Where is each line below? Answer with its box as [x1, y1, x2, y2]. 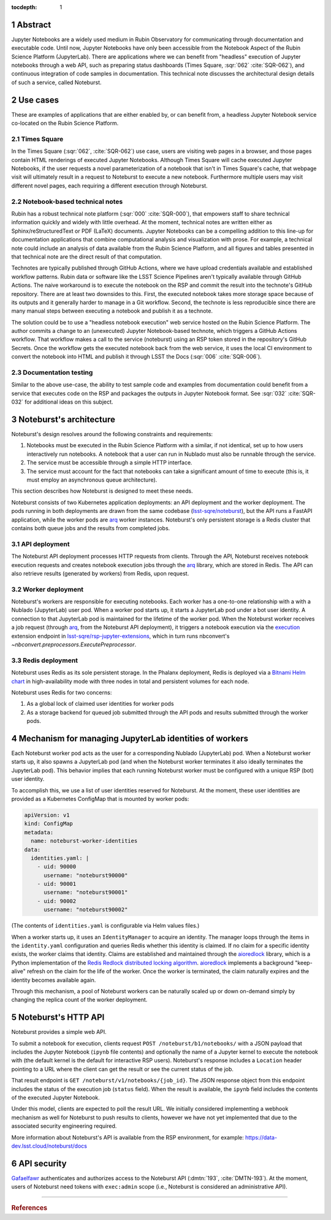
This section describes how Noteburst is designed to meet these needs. [11, 487, 193, 495]
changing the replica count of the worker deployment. [11, 996, 148, 1004]
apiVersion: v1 [24, 811, 70, 818]
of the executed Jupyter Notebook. [11, 1093, 101, 1101]
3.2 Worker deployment [11, 585, 84, 593]
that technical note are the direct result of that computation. [11, 252, 162, 260]
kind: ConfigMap [24, 820, 74, 827]
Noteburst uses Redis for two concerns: [11, 689, 112, 696]
